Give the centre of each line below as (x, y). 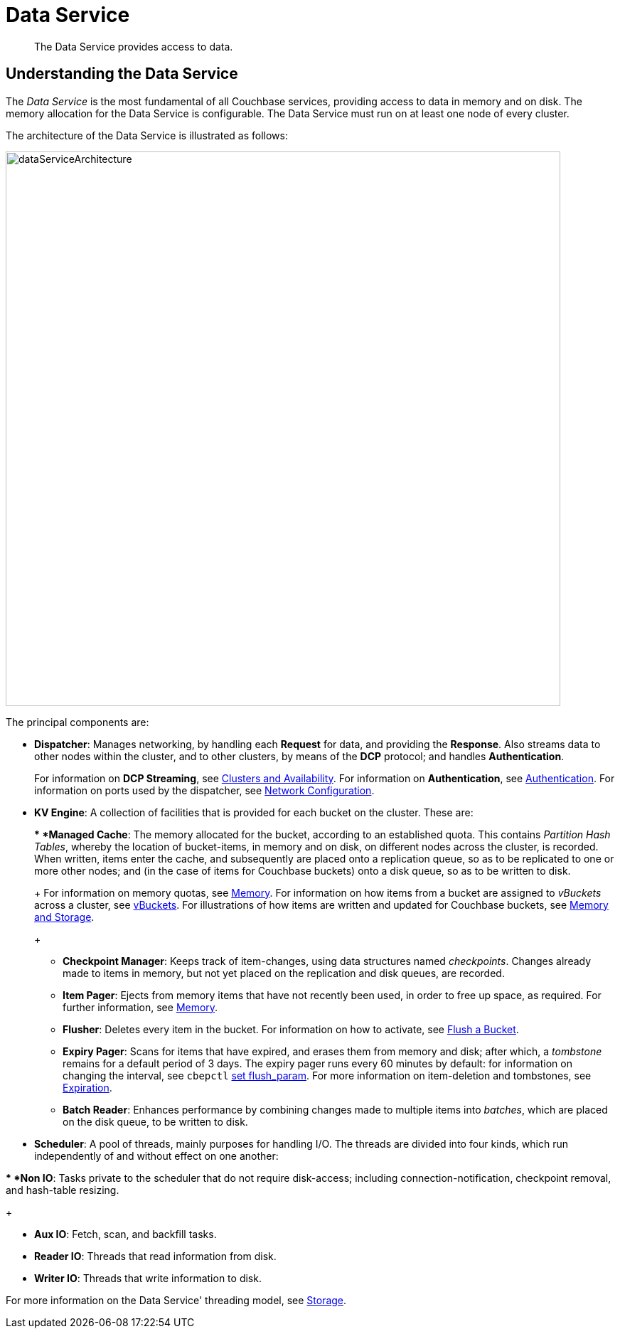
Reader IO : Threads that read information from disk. (155, 1256)
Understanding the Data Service (122, 74)
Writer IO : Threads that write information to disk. (148, 1278)
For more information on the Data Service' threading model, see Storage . (176, 1300)
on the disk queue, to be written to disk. (155, 1121)
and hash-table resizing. (63, 1190)
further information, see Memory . (140, 1007)
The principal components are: (77, 722)
